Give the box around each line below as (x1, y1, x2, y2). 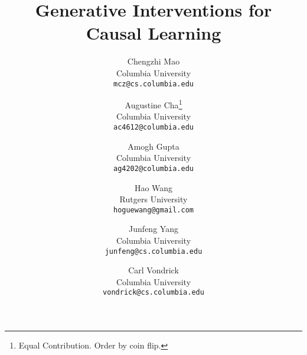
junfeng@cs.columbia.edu (104, 247, 203, 256)
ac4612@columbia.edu (113, 123, 194, 131)
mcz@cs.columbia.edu (113, 79, 194, 88)
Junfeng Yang (129, 222, 178, 235)
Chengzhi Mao (127, 55, 180, 67)
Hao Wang (134, 181, 173, 193)
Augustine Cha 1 (125, 97, 182, 111)
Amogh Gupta (128, 140, 179, 152)
